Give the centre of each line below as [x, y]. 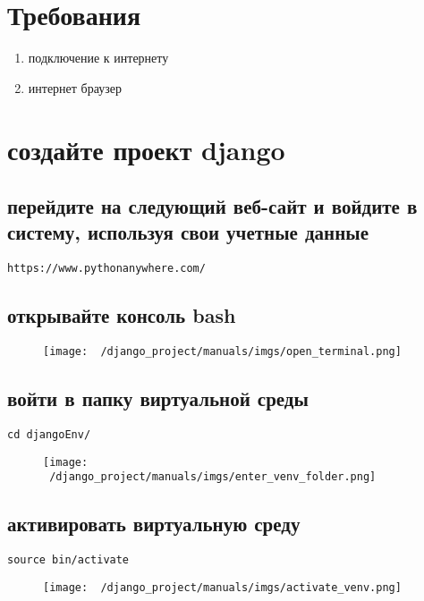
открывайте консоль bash [122, 315]
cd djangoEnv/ [49, 435]
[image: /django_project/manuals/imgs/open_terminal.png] [222, 352]
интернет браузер [75, 87]
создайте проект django [146, 149]
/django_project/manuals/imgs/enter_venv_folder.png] [213, 477]
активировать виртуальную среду [154, 524]
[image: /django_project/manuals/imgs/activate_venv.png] [222, 587]
